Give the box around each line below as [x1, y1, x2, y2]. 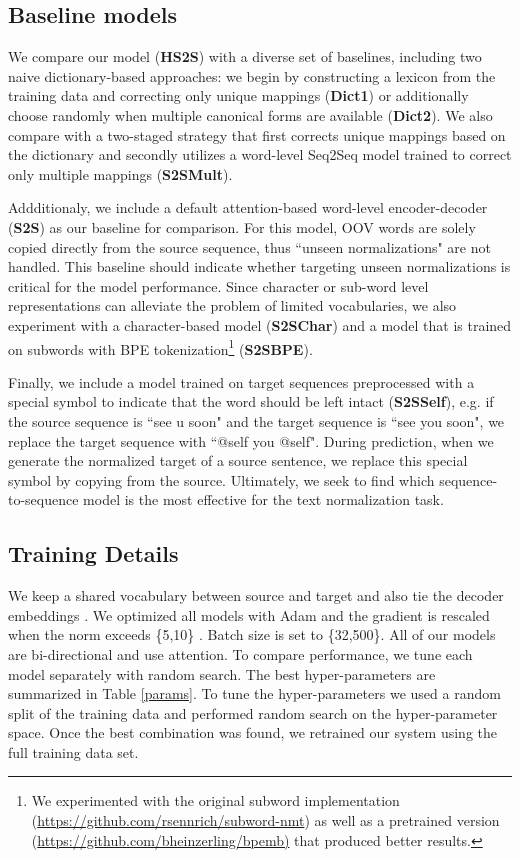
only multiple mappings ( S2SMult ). [8, 163, 233, 184]
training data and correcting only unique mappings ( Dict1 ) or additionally [8, 85, 469, 106]
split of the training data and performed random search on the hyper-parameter [8, 702, 498, 723]
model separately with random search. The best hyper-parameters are [8, 663, 436, 684]
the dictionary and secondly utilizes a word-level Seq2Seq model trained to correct [8, 144, 512, 165]
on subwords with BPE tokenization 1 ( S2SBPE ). [8, 335, 313, 359]
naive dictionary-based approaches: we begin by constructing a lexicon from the [8, 65, 496, 86]
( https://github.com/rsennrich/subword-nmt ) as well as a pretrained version [31, 810, 500, 831]
